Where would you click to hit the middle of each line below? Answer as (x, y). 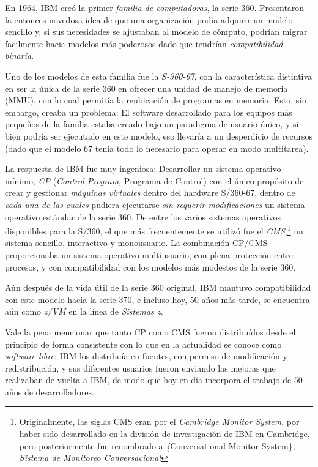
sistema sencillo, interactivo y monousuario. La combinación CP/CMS (136, 243)
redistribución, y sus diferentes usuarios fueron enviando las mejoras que (140, 368)
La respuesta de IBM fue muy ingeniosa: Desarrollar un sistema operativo (143, 169)
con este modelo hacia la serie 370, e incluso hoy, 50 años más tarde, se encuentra (157, 299)
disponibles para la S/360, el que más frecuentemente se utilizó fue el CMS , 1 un (154, 230)
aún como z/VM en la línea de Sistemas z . (84, 311)
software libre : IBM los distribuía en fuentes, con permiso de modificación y (146, 356)
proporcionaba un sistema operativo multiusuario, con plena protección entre (149, 254)
